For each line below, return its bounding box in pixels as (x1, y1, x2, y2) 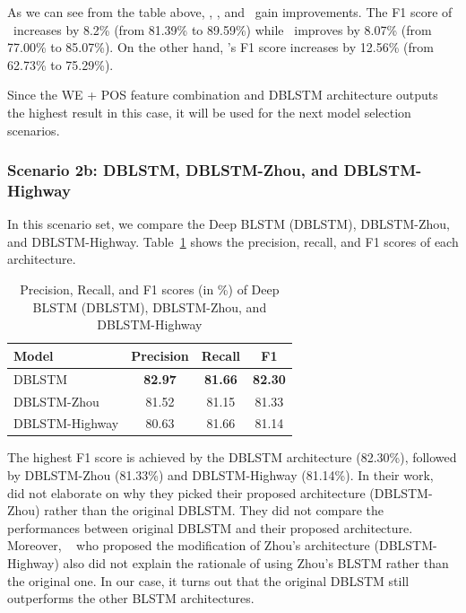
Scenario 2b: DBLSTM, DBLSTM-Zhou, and (7, 159, 339, 181)
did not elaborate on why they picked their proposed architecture (7, 483, 366, 502)
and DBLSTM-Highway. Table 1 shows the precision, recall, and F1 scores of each (7, 232, 459, 250)
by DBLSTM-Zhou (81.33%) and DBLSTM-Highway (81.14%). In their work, (7, 466, 434, 485)
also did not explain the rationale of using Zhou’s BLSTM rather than (63, 554, 449, 573)
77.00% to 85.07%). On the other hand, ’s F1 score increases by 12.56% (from (7, 38, 434, 57)
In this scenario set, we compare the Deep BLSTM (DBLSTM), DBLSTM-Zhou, (7, 215, 450, 233)
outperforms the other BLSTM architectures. (7, 589, 255, 608)
